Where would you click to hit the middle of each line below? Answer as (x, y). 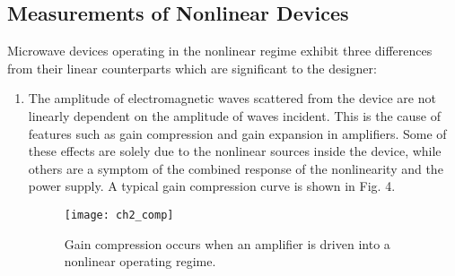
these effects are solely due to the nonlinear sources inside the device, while (235, 151)
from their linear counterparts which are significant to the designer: (192, 68)
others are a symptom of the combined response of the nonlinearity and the (236, 168)
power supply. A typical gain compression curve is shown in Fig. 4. (212, 186)
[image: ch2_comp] (119, 215)
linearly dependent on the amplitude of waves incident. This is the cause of (235, 115)
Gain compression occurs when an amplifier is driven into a (227, 243)
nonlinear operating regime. (140, 261)
